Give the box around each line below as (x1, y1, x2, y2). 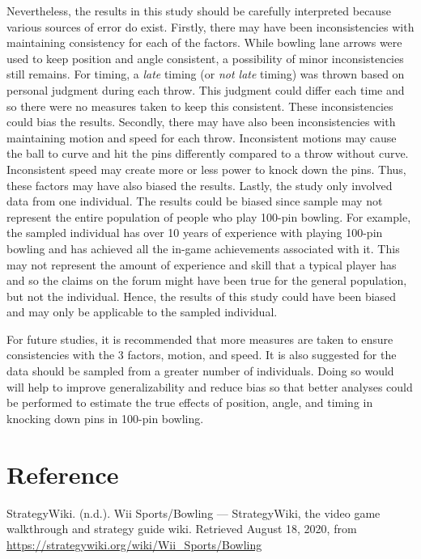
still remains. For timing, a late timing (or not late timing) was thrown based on (6, 66, 405, 83)
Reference (6, 457, 119, 490)
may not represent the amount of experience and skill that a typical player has (6, 256, 397, 273)
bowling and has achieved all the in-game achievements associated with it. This (6, 239, 400, 256)
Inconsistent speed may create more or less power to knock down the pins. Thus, (6, 160, 406, 177)
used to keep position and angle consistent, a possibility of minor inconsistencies (6, 49, 404, 66)
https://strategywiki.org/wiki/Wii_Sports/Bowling (6, 536, 262, 553)
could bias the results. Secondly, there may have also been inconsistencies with (6, 113, 396, 130)
